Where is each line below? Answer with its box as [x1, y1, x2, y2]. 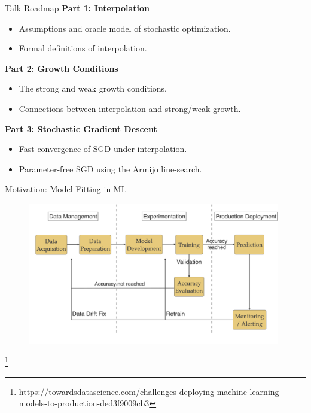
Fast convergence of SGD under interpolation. [19, 142, 187, 155]
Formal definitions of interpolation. [19, 42, 147, 54]
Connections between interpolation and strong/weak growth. [19, 102, 241, 114]
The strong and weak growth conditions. [19, 82, 167, 95]
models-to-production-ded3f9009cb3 [19, 397, 150, 409]
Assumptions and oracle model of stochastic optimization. [19, 22, 231, 34]
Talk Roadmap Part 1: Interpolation [5, 2, 150, 14]
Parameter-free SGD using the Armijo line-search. [19, 162, 202, 175]
